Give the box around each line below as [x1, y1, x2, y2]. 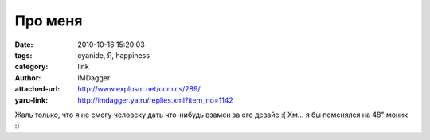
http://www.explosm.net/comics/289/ [77, 84, 201, 94]
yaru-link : [14, 95, 48, 105]
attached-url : [14, 84, 61, 94]
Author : [14, 72, 41, 83]
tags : [14, 50, 33, 60]
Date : [14, 40, 33, 49]
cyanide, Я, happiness [77, 50, 150, 60]
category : [14, 62, 49, 72]
